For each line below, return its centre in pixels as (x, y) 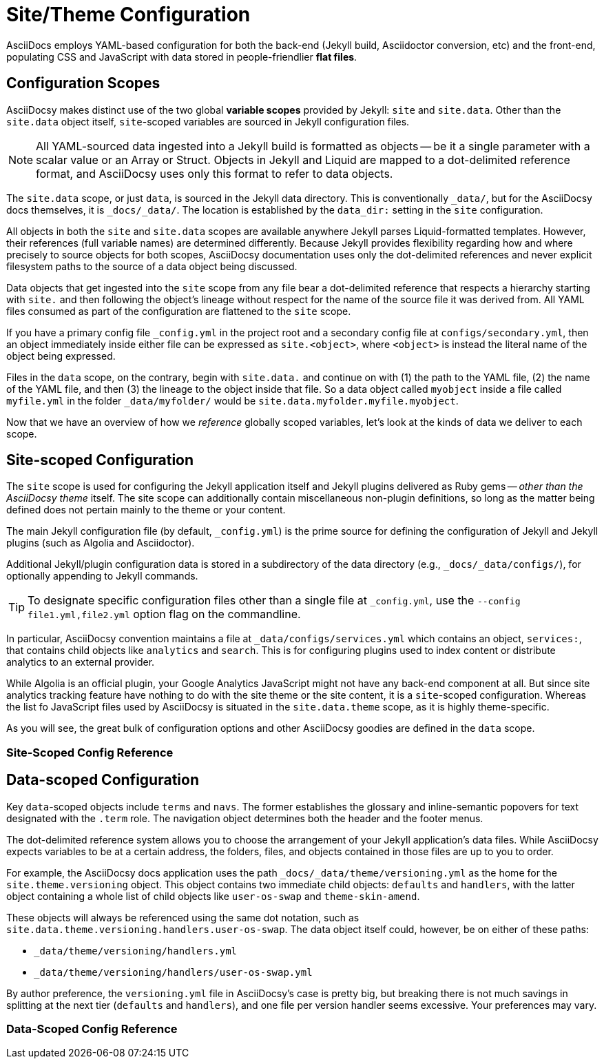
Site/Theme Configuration (128, 14)
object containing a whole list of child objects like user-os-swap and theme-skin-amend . (213, 896)
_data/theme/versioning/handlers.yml (136, 951)
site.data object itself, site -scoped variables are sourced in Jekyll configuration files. (208, 121)
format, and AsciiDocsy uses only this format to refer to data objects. (215, 173)
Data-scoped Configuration (103, 780)
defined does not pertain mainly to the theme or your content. (146, 510)
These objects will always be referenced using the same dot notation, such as (183, 917)
